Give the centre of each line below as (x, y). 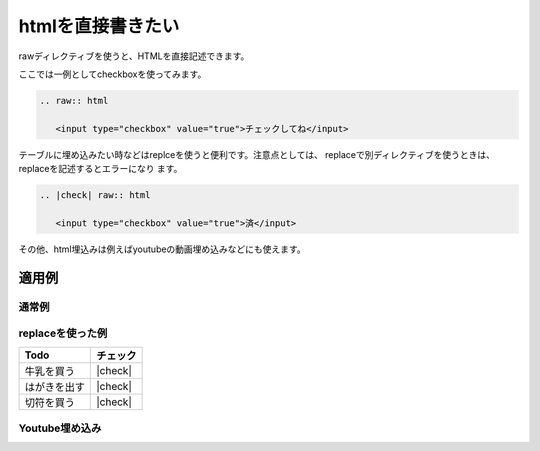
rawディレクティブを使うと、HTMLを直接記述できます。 (134, 56)
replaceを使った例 (63, 333)
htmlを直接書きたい (99, 26)
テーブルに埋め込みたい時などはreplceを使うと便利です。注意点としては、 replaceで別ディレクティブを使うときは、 (256, 154)
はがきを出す (54, 387)
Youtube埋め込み (60, 428)
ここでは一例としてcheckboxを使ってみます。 (112, 74)
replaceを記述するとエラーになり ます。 (100, 169)
